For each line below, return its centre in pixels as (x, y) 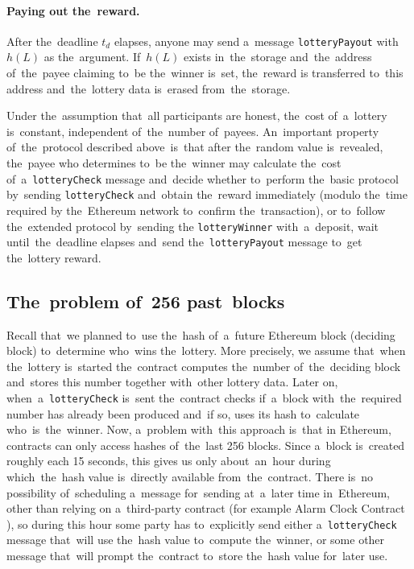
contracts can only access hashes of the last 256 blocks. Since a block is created (206, 445)
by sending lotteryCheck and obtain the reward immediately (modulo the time (207, 194)
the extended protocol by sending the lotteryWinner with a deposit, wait (193, 226)
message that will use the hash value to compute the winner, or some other (196, 540)
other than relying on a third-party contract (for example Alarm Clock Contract (206, 508)
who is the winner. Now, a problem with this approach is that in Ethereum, (199, 429)
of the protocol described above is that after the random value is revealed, (195, 147)
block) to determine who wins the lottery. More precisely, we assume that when (206, 350)
